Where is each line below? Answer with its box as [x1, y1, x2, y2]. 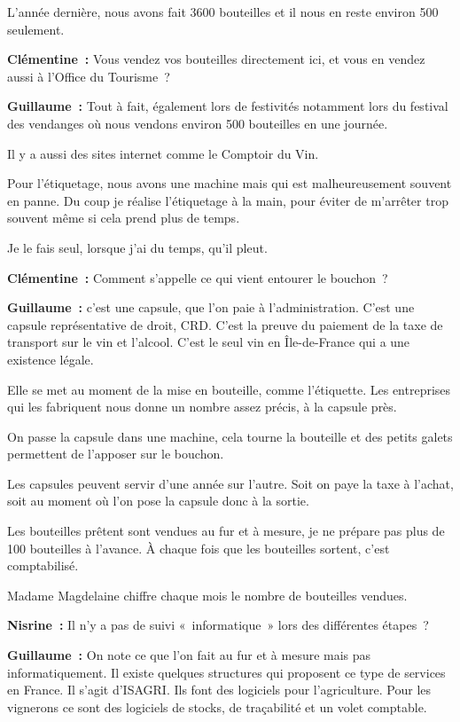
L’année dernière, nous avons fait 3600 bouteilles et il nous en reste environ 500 [7, 3, 439, 20]
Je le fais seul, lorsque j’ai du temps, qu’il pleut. [7, 238, 268, 256]
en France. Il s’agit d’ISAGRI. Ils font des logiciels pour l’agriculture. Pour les [7, 680, 432, 699]
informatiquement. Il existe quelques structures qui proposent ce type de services [7, 663, 446, 681]
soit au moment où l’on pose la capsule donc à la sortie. [7, 491, 309, 510]
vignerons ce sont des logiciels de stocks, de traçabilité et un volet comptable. [7, 697, 427, 716]
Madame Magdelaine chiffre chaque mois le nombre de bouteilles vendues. [7, 585, 408, 604]
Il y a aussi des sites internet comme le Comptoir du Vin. [7, 144, 319, 162]
